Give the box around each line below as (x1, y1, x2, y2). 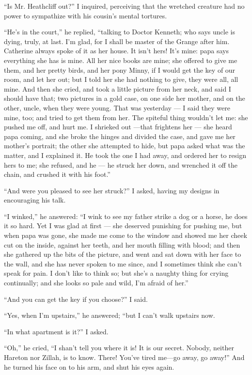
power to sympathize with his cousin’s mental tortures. (4, 10, 167, 20)
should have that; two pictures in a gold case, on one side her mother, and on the (4, 93, 245, 103)
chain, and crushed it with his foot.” (4, 169, 110, 179)
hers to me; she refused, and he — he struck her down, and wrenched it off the (4, 159, 237, 170)
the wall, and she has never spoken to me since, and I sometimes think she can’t (4, 258, 242, 268)
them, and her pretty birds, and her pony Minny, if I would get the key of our (4, 64, 236, 75)
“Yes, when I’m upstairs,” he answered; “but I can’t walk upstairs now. (4, 310, 215, 320)
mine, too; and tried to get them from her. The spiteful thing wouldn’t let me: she (4, 112, 248, 122)
